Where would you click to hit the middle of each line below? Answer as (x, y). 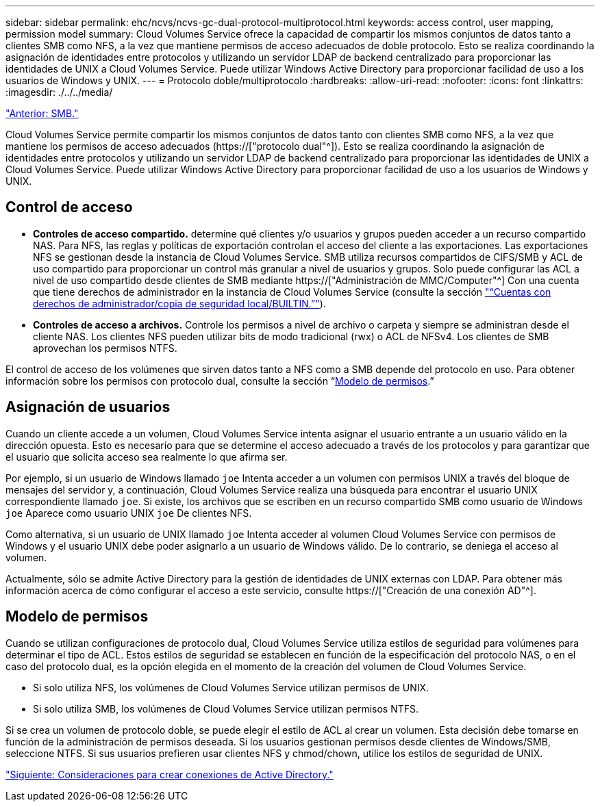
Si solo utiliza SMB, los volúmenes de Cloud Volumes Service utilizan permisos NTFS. (226, 708)
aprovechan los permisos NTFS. (105, 348)
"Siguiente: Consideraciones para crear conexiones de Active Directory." (170, 774)
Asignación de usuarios (88, 407)
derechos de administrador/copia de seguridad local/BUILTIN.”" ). (179, 303)
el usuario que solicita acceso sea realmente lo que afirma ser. (147, 457)
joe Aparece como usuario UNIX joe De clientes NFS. (129, 513)
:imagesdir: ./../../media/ (59, 92)
